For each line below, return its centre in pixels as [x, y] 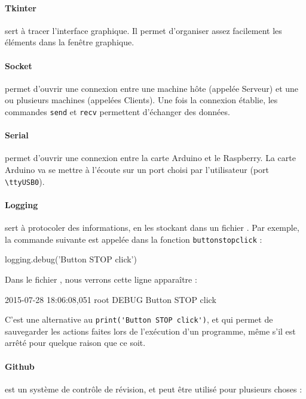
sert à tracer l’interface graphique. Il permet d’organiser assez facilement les [143, 30]
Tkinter [21, 7]
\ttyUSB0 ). [25, 181]
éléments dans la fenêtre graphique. [70, 42]
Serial [17, 135]
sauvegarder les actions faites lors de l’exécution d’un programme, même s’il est [150, 331]
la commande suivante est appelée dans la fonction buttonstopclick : [134, 239]
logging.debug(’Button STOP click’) [71, 259]
